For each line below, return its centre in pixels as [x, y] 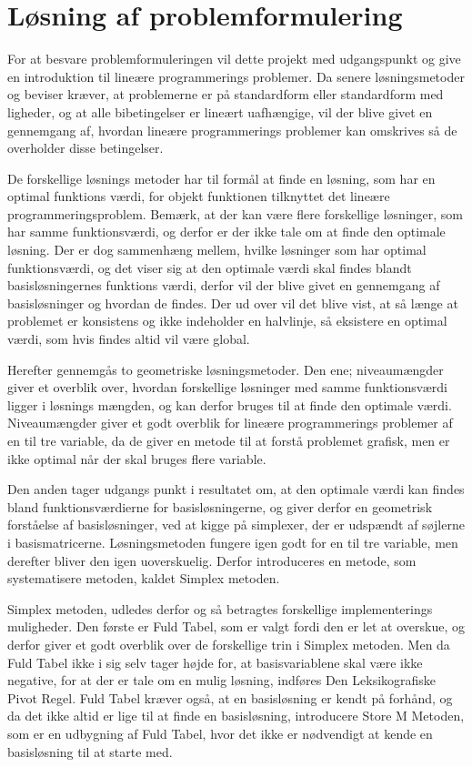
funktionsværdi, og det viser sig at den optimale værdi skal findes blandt [210, 267]
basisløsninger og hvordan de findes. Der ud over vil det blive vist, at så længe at [233, 303]
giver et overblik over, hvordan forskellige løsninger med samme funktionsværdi [227, 387]
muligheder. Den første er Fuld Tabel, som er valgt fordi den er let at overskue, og [236, 626]
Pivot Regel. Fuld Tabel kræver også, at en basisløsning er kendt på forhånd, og [230, 697]
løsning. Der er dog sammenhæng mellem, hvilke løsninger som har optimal [217, 250]
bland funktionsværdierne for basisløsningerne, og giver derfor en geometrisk [220, 506]
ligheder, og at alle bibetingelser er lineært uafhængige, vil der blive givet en [220, 111]
